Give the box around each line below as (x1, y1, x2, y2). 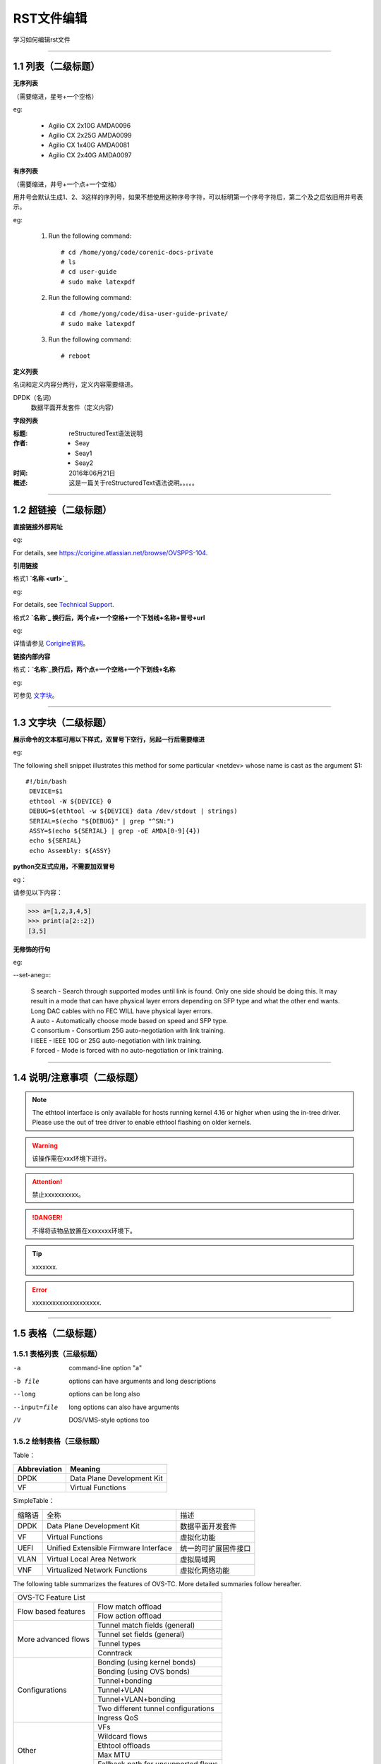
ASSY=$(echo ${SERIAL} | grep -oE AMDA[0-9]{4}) (29, 826, 201, 835)
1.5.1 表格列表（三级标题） (13, 1349, 102, 1359)
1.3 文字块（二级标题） (13, 716, 112, 728)
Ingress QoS (97, 1713, 139, 1723)
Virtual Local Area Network (47, 1554, 137, 1564)
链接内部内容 (13, 652, 51, 660)
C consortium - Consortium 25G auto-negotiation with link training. (30, 1027, 225, 1035)
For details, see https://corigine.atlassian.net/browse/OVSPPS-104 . (13, 548, 208, 557)
